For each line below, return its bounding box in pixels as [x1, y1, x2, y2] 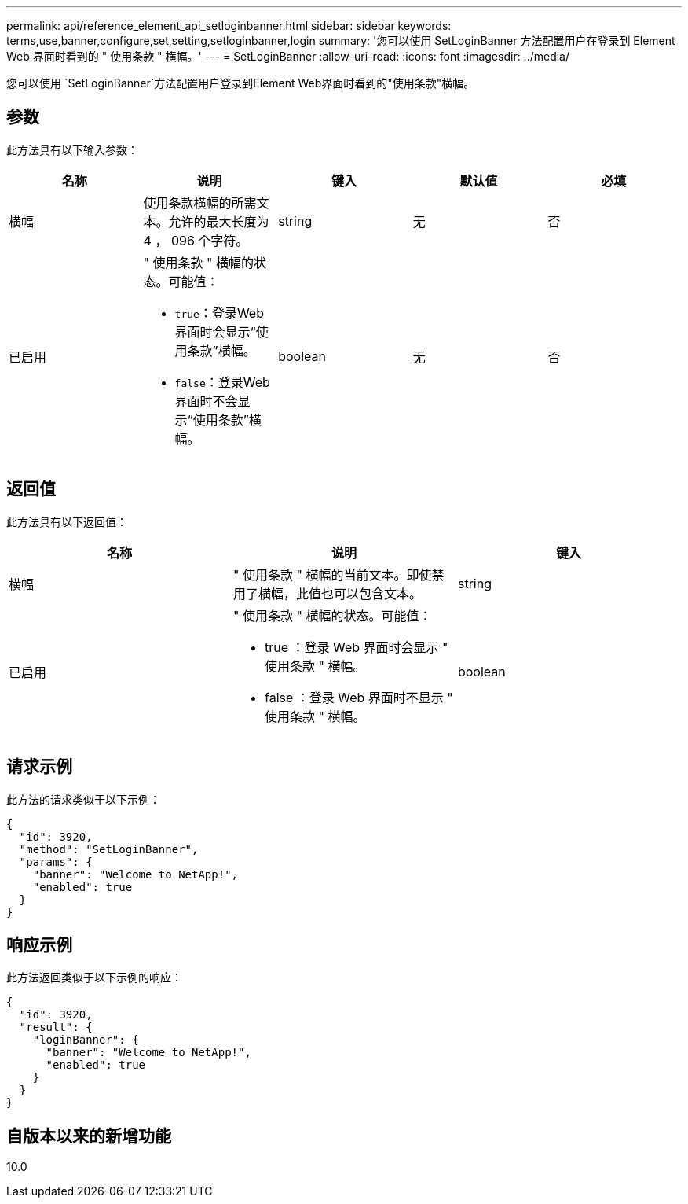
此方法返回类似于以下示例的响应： [6, 970, 182, 985]
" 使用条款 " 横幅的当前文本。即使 [232, 566, 432, 583]
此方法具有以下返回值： [6, 514, 127, 528]
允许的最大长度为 [168, 213, 269, 230]
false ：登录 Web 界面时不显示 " [264, 689, 453, 705]
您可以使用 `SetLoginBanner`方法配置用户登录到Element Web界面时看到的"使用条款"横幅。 [6, 76, 475, 90]
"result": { [19, 1021, 93, 1034]
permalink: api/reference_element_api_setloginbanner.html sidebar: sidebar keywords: [6, 19, 452, 32]
